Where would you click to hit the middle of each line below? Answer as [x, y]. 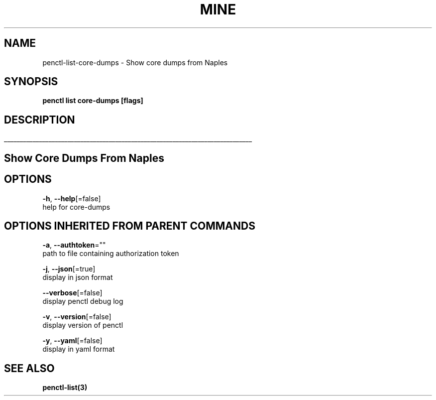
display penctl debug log [83, 301]
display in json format [78, 277]
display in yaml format [79, 349]
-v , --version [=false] [77, 317]
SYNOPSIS [31, 82]
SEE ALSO [29, 368]
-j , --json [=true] [69, 269]
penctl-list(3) [65, 388]
